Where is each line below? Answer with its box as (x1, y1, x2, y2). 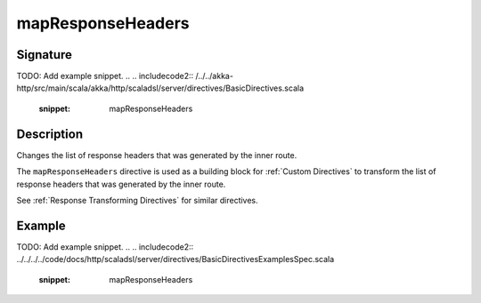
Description (16, 126, 84, 141)
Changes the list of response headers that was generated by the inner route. (16, 149, 298, 160)
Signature (16, 47, 73, 62)
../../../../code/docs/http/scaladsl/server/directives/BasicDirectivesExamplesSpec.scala (16, 254, 335, 265)
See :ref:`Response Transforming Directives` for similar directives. (16, 195, 258, 205)
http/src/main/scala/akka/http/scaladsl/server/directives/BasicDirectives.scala (16, 83, 305, 93)
